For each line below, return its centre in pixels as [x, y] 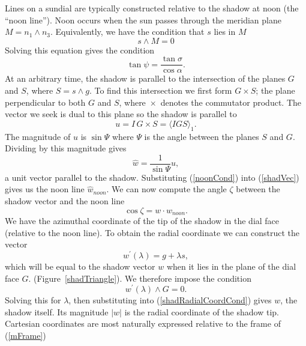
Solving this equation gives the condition [80, 50]
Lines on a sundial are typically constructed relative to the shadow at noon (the [152, 8]
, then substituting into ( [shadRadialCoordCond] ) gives [170, 300]
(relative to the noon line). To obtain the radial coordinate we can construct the [152, 232]
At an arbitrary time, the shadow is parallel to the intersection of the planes [145, 78]
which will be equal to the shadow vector [80, 266]
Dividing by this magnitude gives [66, 148]
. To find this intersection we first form [160, 90]
